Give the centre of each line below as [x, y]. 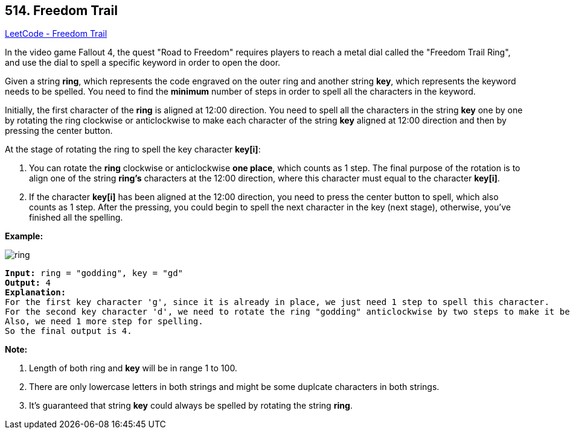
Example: [24, 236]
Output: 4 [28, 283]
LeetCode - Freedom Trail [56, 34]
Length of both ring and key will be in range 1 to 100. [133, 368]
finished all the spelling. [76, 218]
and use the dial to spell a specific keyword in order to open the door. [143, 63]
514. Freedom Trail [61, 11]
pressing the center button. [59, 131]
